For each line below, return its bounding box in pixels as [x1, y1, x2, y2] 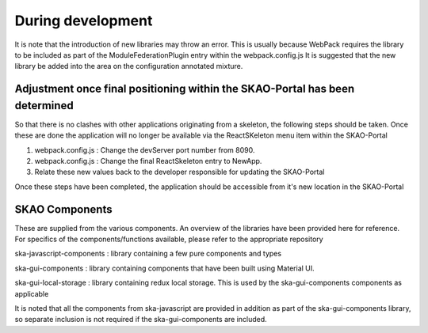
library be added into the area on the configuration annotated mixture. [14, 62, 243, 71]
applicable [14, 289, 49, 298]
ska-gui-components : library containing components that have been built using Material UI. [14, 263, 315, 273]
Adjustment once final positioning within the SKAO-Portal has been [14, 82, 355, 96]
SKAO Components [14, 202, 113, 216]
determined [14, 99, 75, 112]
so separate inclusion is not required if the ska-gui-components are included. [14, 315, 267, 324]
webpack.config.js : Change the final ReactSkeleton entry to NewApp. [34, 157, 262, 165]
